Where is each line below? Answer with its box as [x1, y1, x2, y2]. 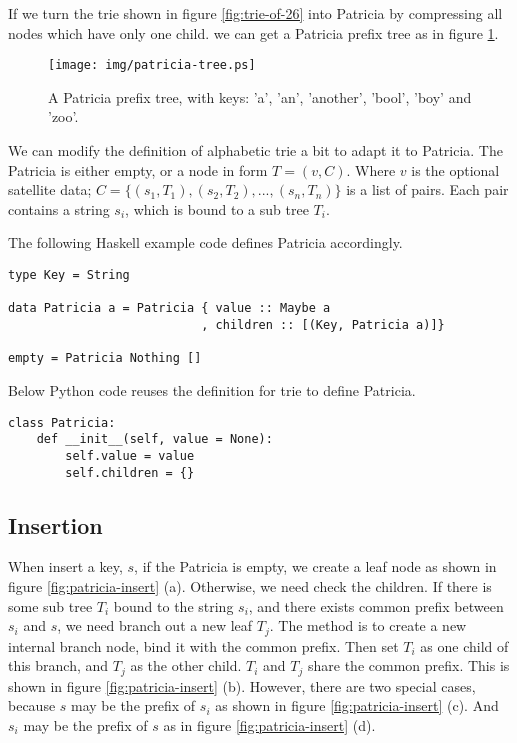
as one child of [420, 635, 509, 656]
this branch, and [8, 655, 109, 676]
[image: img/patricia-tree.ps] [48, 58, 256, 73]
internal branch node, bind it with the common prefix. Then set [8, 635, 399, 656]
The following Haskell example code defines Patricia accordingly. [8, 232, 403, 253]
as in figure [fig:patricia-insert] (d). [163, 714, 376, 735]
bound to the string [113, 595, 234, 616]
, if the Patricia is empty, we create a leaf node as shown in [134, 556, 497, 577]
